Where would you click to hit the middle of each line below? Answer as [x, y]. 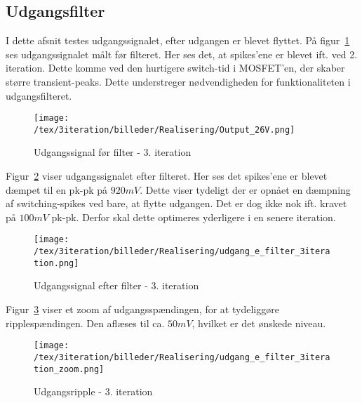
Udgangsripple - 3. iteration [93, 391]
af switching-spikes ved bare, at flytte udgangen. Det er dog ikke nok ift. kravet [176, 203]
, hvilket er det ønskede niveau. [259, 323]
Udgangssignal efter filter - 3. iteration [116, 285]
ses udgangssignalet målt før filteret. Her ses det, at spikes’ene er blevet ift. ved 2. [182, 54]
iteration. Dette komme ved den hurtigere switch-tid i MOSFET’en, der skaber [175, 68]
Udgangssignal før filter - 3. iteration [113, 152]
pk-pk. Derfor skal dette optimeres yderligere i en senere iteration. [194, 217]
